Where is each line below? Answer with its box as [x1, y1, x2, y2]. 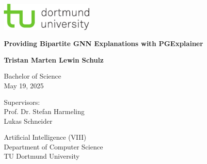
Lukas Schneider [4, 115, 52, 126]
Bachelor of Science [4, 71, 62, 81]
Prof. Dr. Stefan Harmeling [4, 106, 85, 116]
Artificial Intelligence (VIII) [4, 132, 86, 142]
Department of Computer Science [4, 141, 103, 151]
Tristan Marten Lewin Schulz [4, 54, 104, 65]
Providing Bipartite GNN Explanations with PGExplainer [4, 38, 203, 49]
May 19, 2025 [4, 80, 44, 90]
